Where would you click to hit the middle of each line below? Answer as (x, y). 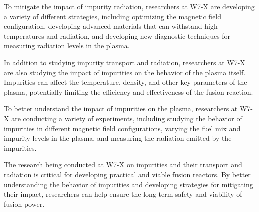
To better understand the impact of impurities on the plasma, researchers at (121, 108)
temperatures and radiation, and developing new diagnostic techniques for (117, 36)
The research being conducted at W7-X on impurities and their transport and (123, 164)
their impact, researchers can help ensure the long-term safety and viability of (123, 194)
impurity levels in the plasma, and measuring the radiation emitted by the (118, 138)
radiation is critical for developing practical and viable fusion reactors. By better (127, 174)
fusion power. (24, 203)
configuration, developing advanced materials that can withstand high (111, 26)
